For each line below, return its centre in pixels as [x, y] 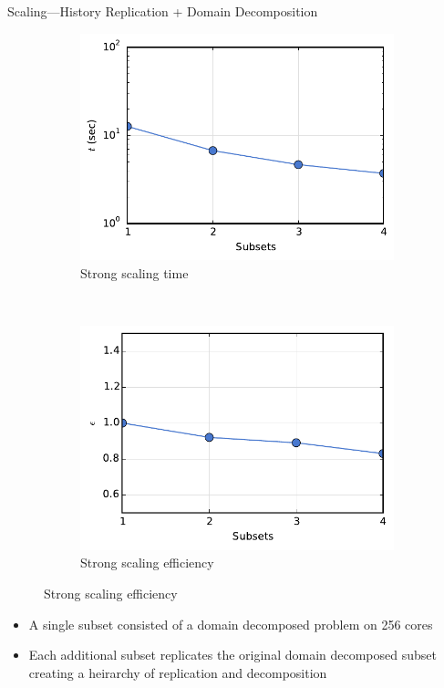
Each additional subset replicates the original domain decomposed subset [232, 655]
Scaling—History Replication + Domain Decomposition [163, 11]
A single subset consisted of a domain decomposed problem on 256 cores [231, 624]
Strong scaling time [134, 272]
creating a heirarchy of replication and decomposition [178, 672]
